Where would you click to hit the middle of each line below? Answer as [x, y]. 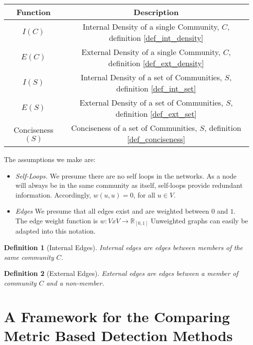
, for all [144, 194]
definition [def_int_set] [156, 88]
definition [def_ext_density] [156, 63]
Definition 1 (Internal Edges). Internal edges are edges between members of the [124, 247]
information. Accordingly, [53, 194]
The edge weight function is [57, 220]
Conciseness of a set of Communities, [134, 128]
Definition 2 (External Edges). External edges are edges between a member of [121, 273]
